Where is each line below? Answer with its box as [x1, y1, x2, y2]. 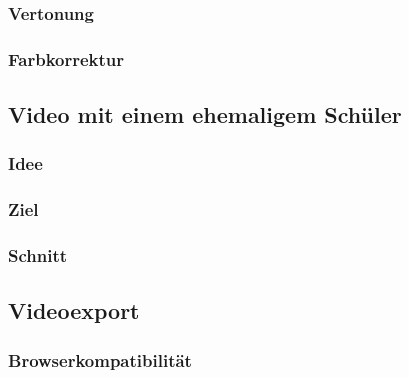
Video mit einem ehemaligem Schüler [8, 99, 402, 130]
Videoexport [8, 295, 140, 326]
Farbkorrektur [8, 46, 125, 71]
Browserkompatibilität [8, 347, 192, 372]
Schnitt [8, 243, 68, 268]
